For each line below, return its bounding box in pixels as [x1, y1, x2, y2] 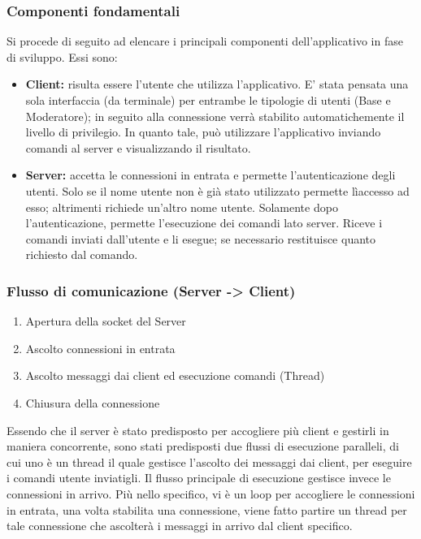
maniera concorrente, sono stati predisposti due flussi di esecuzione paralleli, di [7, 438, 399, 455]
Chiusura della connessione [25, 394, 160, 411]
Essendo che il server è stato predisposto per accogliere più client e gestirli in [7, 421, 389, 438]
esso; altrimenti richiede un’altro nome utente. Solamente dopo [25, 198, 338, 215]
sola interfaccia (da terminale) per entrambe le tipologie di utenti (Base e [25, 92, 391, 108]
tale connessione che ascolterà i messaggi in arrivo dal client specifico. [7, 517, 353, 534]
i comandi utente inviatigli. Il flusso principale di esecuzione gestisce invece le [7, 469, 391, 486]
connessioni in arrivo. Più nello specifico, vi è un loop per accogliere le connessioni [7, 485, 415, 502]
